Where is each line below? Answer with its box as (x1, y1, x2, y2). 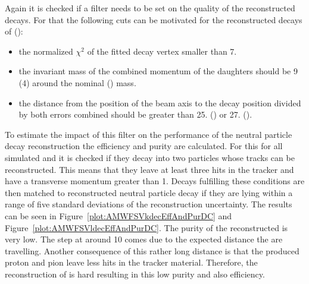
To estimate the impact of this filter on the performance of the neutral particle (5, 128, 292, 140)
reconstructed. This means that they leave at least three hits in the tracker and (5, 163, 294, 175)
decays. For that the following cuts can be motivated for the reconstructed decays (5, 13, 302, 26)
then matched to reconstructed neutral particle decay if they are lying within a (5, 186, 293, 198)
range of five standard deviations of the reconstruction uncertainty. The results (5, 198, 292, 210)
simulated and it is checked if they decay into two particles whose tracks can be (5, 151, 295, 163)
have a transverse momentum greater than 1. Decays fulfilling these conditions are (5, 175, 305, 187)
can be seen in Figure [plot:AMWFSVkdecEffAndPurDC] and (5, 209, 232, 222)
